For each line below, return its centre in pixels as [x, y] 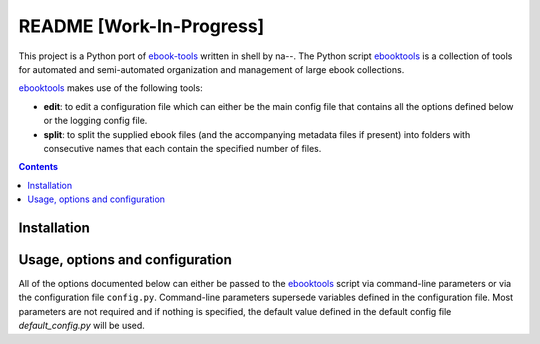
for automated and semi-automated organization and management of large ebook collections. [211, 69]
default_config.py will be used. [81, 326]
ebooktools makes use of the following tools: [111, 88]
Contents [38, 167]
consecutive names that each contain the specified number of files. [182, 148]
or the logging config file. [95, 121]
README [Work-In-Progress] [141, 26]
